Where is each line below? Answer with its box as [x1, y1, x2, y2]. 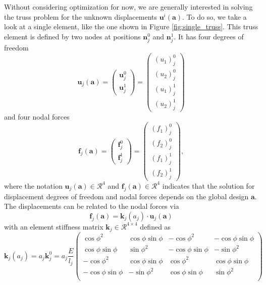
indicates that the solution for [162, 180, 255, 191]
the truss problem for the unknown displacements [4, 11, 157, 22]
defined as [140, 221, 171, 232]
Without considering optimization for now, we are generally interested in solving [4, 2, 253, 12]
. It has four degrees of [174, 31, 244, 41]
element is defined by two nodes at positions [4, 31, 141, 41]
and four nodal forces [4, 111, 70, 122]
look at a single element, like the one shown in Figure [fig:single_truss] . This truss [4, 21, 258, 32]
